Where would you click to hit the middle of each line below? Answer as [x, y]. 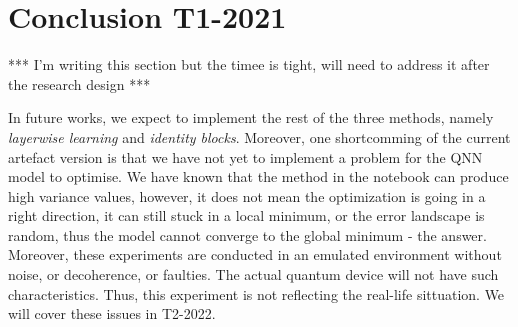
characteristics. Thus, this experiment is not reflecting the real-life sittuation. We [256, 293]
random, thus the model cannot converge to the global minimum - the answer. [247, 234]
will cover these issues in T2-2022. [112, 313]
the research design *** [79, 83]
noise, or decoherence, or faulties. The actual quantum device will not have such [253, 274]
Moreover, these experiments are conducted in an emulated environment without [255, 254]
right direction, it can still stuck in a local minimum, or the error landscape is [246, 215]
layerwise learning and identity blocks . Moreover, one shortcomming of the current [259, 136]
